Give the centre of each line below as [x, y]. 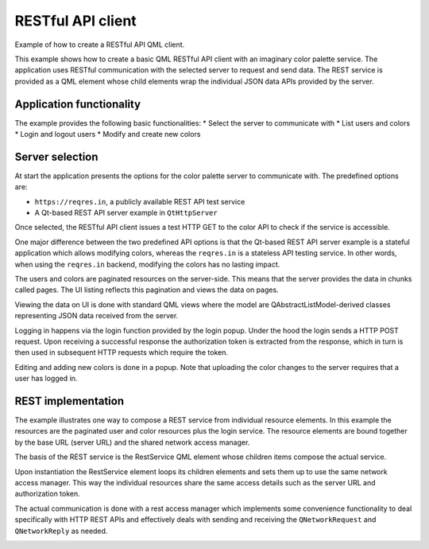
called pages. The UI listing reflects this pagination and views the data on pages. [147, 290]
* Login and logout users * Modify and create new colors [108, 134]
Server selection [56, 156]
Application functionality [78, 104]
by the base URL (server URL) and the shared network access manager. [132, 442]
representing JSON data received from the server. [97, 316]
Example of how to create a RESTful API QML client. [100, 45]
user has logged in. [46, 379]
